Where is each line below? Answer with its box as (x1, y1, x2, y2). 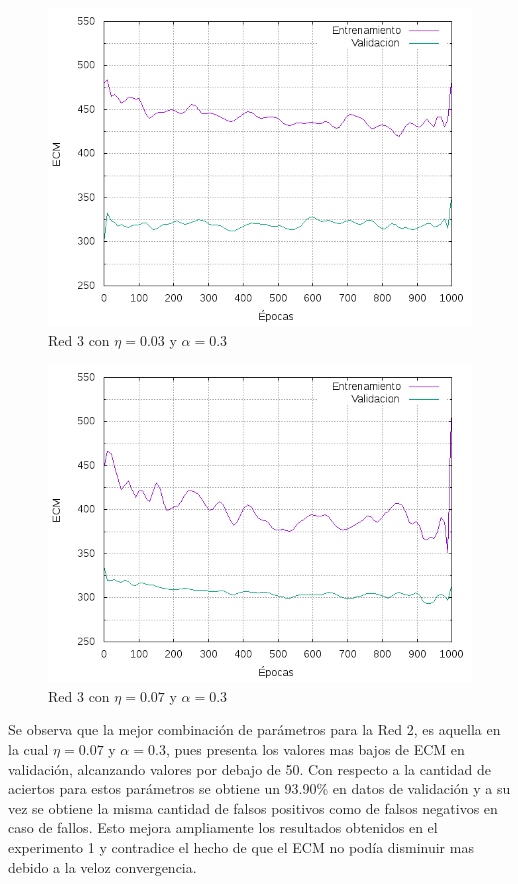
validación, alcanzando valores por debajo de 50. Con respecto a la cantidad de (8, 758, 491, 779)
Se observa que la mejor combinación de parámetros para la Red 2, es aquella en (8, 719, 501, 740)
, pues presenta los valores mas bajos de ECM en (165, 738, 465, 759)
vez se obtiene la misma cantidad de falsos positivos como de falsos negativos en (8, 797, 498, 818)
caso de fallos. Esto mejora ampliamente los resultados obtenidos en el (8, 817, 438, 838)
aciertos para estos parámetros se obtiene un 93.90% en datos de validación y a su (8, 778, 511, 799)
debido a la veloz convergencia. (8, 856, 197, 877)
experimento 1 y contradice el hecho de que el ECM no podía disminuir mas (8, 836, 474, 857)
